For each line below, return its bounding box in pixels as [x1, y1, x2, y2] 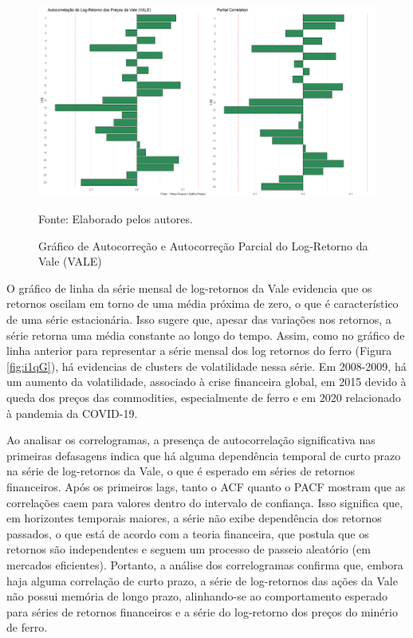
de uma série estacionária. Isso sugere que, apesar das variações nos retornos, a [6, 311, 391, 328]
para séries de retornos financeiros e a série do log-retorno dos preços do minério [6, 603, 398, 620]
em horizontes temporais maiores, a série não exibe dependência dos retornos [6, 510, 382, 526]
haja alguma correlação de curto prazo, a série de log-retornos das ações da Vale [6, 572, 398, 589]
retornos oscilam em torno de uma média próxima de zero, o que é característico [6, 295, 399, 312]
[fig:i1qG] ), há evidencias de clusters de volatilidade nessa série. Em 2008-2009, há [6, 357, 407, 374]
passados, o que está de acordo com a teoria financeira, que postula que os [6, 525, 369, 542]
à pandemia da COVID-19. [6, 404, 138, 421]
